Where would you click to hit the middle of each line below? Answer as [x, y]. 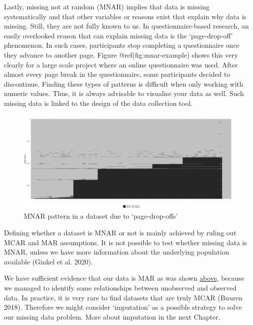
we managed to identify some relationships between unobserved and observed [120, 287]
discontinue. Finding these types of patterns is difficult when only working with [124, 83]
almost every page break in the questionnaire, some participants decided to [117, 74]
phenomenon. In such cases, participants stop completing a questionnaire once [122, 45]
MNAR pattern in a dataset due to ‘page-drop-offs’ [101, 216]
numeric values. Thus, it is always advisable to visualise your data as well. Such [124, 93]
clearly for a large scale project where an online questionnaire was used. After [121, 64]
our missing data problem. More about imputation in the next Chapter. [112, 316]
